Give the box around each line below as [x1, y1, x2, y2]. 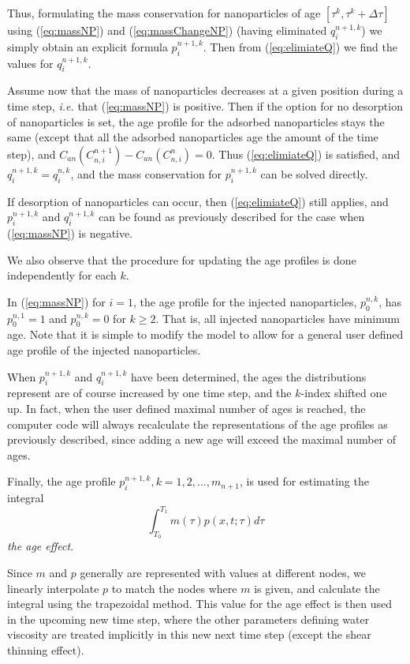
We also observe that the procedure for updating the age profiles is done [7, 251, 356, 268]
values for [7, 54, 54, 71]
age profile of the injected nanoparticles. [7, 341, 201, 358]
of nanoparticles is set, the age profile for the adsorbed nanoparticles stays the [7, 113, 385, 129]
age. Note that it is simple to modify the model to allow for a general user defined [7, 326, 404, 343]
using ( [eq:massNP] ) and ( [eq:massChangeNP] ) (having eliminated [7, 22, 327, 38]
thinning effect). [7, 641, 84, 658]
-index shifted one [300, 385, 387, 401]
